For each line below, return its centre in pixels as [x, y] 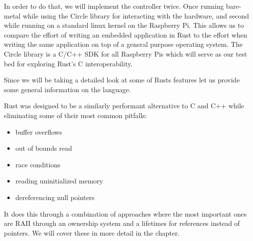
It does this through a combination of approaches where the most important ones [125, 213]
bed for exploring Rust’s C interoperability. [68, 63]
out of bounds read [44, 148]
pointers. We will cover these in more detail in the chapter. [92, 232]
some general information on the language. [68, 89]
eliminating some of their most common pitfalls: [76, 115]
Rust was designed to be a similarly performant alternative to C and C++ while [124, 106]
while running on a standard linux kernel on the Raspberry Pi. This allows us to [124, 25]
